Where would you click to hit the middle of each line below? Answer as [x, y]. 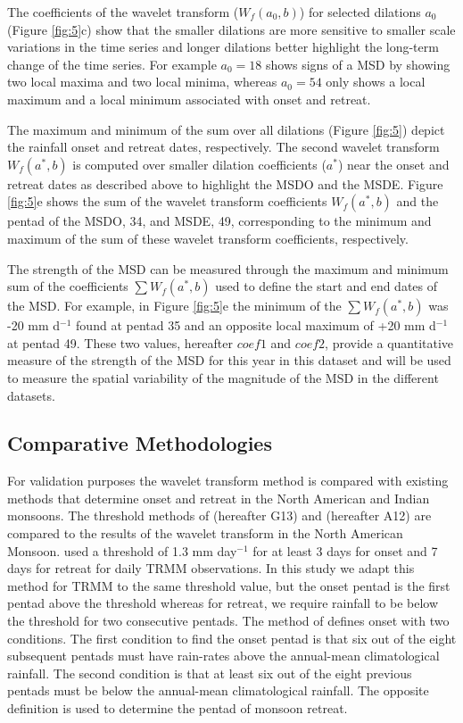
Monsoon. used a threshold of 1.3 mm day [122, 550]
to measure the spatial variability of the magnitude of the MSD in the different [223, 377]
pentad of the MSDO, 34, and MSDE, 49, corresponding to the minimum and [219, 221]
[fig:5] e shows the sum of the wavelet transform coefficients [167, 201]
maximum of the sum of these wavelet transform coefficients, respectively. [208, 238]
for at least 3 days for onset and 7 [345, 550]
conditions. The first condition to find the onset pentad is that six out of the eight [232, 638]
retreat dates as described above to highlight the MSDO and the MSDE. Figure [225, 183]
